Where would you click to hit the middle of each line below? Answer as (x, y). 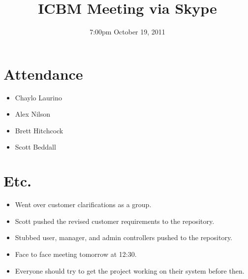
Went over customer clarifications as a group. (83, 204)
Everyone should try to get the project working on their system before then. (130, 270)
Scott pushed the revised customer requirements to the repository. (115, 221)
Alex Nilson (33, 114)
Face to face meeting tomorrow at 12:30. (76, 254)
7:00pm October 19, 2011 (127, 32)
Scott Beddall (35, 147)
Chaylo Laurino (38, 97)
